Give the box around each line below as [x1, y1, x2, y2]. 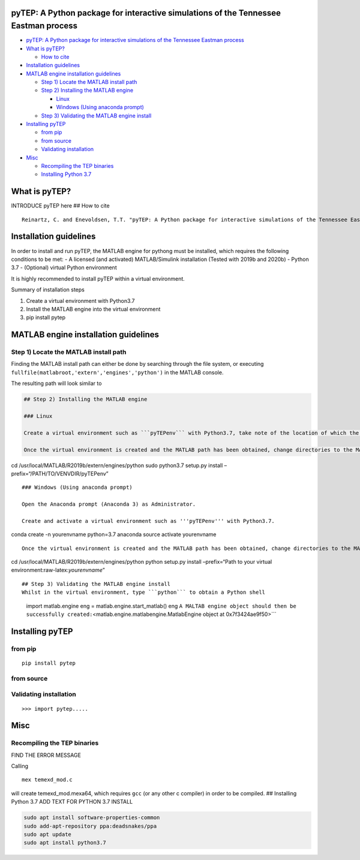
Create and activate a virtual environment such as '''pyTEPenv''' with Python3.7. [22, 518, 275, 524]
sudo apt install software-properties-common [23, 814, 160, 821]
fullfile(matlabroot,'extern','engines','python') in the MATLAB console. [11, 369, 224, 376]
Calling [11, 762, 29, 770]
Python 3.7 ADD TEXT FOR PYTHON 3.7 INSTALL [11, 798, 133, 805]
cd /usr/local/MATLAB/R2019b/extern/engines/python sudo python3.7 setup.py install [11, 462, 223, 469]
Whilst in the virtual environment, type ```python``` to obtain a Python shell [22, 589, 266, 596]
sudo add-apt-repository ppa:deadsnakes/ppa [23, 822, 157, 829]
